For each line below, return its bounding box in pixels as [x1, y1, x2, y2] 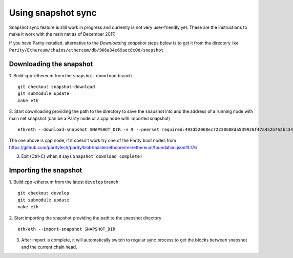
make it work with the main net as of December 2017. [9, 31, 116, 37]
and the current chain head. [21, 244, 78, 250]
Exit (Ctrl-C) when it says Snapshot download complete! [21, 153, 143, 159]
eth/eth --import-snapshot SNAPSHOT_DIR [18, 226, 116, 232]
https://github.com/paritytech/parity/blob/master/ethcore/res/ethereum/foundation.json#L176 [9, 144, 197, 150]
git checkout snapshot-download [18, 84, 95, 90]
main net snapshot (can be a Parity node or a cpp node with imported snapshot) [9, 115, 170, 121]
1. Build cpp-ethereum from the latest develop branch [9, 179, 119, 185]
